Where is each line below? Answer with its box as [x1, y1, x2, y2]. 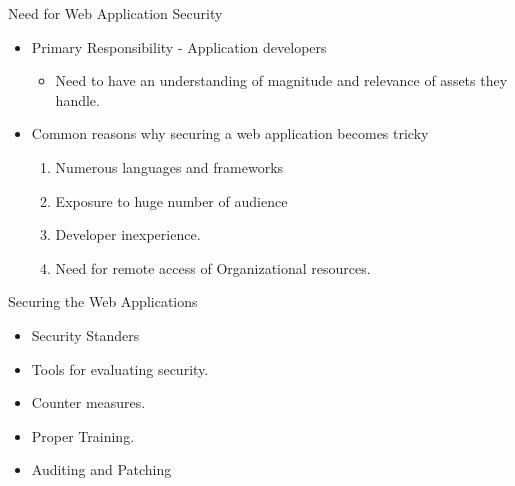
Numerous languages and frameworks [55, 156, 284, 177]
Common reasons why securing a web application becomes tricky [31, 123, 429, 144]
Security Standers [31, 324, 140, 345]
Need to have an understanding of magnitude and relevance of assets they [55, 70, 508, 91]
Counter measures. [31, 392, 146, 413]
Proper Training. [31, 425, 135, 446]
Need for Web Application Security [8, 3, 223, 23]
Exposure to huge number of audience [55, 190, 288, 211]
